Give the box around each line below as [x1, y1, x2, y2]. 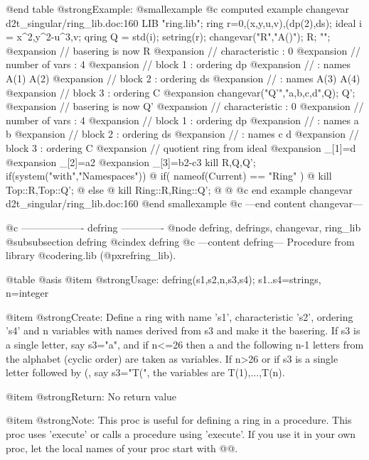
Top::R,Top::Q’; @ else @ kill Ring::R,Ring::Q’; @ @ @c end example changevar [6, 182, 353, 197]
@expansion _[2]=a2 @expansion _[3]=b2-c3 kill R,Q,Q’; [6, 154, 256, 169]
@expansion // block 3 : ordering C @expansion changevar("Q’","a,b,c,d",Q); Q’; [6, 84, 355, 99]
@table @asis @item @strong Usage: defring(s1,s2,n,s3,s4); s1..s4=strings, [6, 271, 321, 286]
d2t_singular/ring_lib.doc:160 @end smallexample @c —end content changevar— [6, 196, 363, 211]
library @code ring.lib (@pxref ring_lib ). [6, 248, 176, 263]
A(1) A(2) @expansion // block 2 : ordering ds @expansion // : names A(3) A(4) [6, 70, 360, 85]
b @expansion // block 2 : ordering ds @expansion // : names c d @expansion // [6, 126, 359, 141]
